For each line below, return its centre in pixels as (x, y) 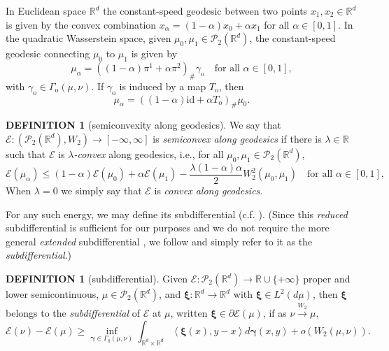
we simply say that (101, 191)
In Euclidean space (46, 10)
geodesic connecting (48, 53)
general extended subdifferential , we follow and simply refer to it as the (159, 241)
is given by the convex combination (81, 24)
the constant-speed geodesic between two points (205, 10)
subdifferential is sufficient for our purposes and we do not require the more (168, 228)
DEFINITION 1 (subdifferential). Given (97, 278)
